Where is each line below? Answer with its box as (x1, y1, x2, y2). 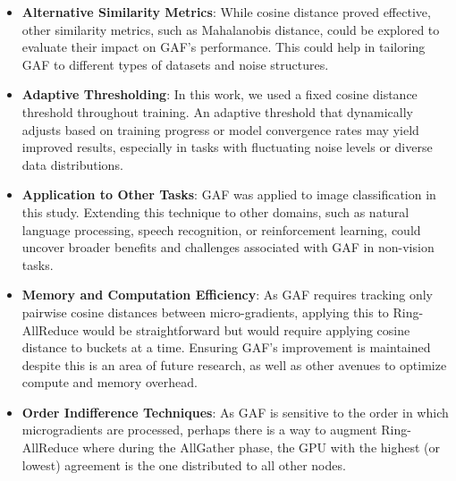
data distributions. (21, 155, 123, 173)
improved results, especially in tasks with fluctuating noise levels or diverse (21, 138, 433, 156)
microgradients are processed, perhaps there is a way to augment (21, 420, 377, 439)
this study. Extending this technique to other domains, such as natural (21, 202, 410, 221)
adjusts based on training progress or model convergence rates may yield (21, 120, 419, 139)
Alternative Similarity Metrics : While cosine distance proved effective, (21, 3, 431, 21)
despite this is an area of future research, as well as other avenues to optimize (21, 355, 447, 374)
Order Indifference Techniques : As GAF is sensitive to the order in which (21, 402, 449, 421)
